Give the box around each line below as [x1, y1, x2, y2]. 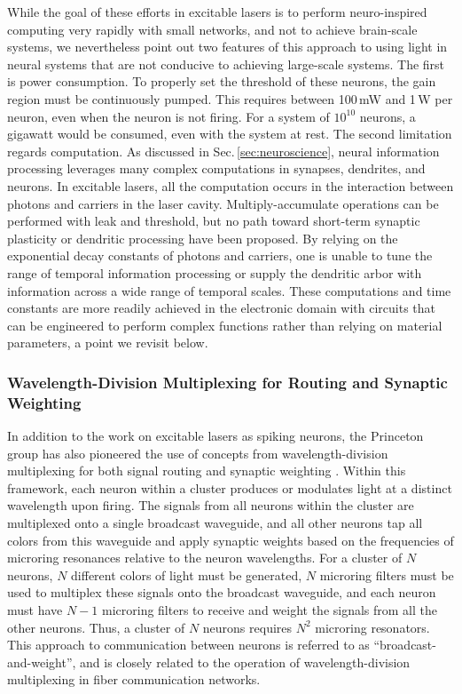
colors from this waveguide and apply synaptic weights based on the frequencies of [7, 530, 454, 549]
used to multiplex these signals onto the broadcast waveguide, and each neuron [7, 583, 436, 602]
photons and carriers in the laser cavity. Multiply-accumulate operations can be [7, 194, 439, 212]
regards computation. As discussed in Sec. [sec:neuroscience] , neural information [7, 141, 440, 160]
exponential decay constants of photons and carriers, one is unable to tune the [7, 246, 433, 265]
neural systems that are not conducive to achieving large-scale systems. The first [7, 54, 445, 73]
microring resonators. [315, 618, 430, 636]
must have [7, 600, 63, 618]
